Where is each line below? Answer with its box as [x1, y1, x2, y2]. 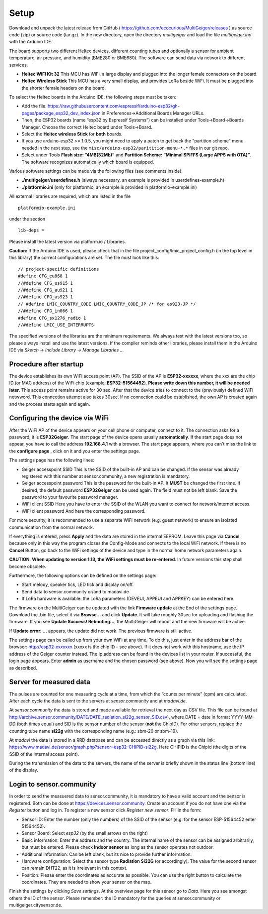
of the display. [9, 767, 38, 773]
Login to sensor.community [9, 780, 96, 789]
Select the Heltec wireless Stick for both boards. [21, 131, 123, 137]
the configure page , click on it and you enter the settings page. [9, 448, 140, 454]
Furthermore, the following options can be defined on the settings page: [9, 572, 156, 578]
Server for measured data [9, 678, 90, 686]
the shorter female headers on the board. [21, 85, 106, 91]
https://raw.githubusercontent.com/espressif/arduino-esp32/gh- [47, 103, 180, 109]
